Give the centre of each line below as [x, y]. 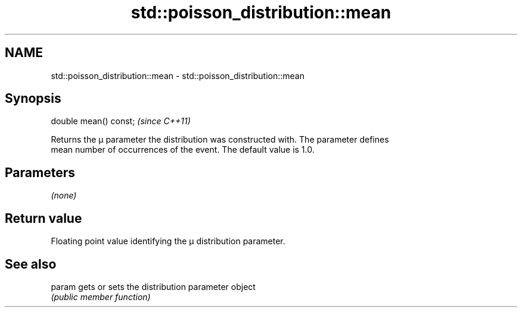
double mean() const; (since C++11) [121, 121]
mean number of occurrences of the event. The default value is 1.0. [183, 150]
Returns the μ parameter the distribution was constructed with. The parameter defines [220, 140]
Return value [44, 218]
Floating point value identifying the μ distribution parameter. [168, 241]
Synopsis [33, 99]
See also [31, 264]
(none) [64, 196]
